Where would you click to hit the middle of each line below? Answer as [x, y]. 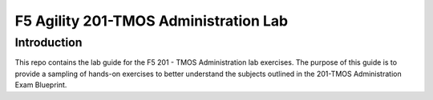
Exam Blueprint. [41, 85]
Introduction [49, 42]
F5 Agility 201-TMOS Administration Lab [152, 21]
